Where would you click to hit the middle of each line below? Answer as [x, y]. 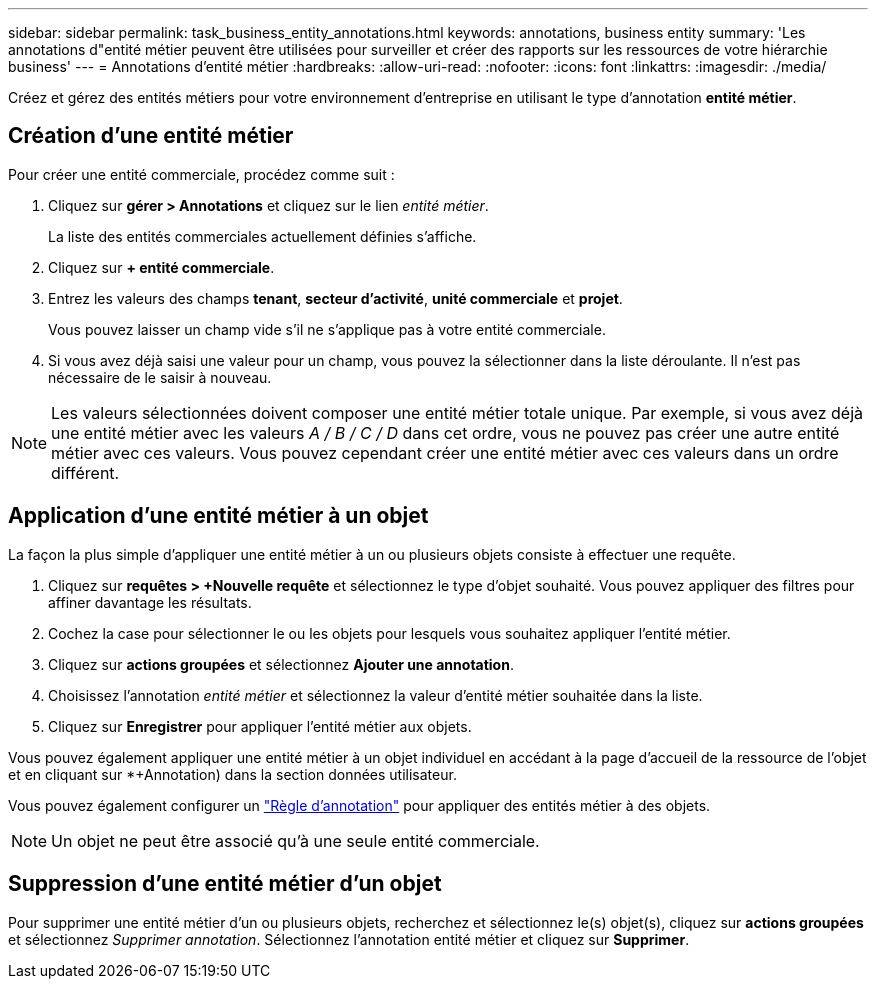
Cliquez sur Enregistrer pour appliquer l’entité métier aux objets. [260, 726]
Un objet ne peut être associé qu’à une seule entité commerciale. [295, 840]
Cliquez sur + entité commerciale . [161, 267]
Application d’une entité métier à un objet [218, 516]
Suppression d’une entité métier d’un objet [225, 884]
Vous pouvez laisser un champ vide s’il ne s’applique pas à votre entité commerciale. [327, 329]
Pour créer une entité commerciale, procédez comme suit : [201, 174]
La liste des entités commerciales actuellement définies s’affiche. [262, 236]
